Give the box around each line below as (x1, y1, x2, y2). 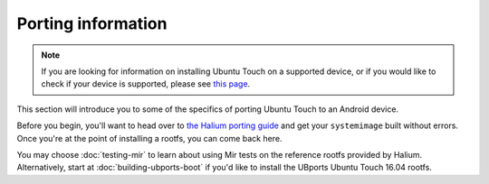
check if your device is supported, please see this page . (41, 78, 251, 89)
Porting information (16, 14, 168, 33)
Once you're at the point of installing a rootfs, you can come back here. (16, 133, 283, 143)
